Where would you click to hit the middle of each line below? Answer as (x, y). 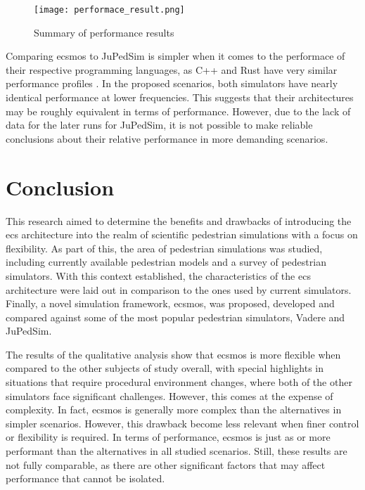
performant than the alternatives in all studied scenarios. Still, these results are (177, 451)
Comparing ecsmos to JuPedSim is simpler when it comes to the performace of (175, 56)
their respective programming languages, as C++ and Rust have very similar (172, 69)
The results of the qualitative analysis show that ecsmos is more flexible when (173, 354)
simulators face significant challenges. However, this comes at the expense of (169, 395)
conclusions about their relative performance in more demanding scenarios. (167, 138)
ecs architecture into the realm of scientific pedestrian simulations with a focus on (182, 234)
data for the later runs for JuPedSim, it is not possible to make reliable (159, 125)
